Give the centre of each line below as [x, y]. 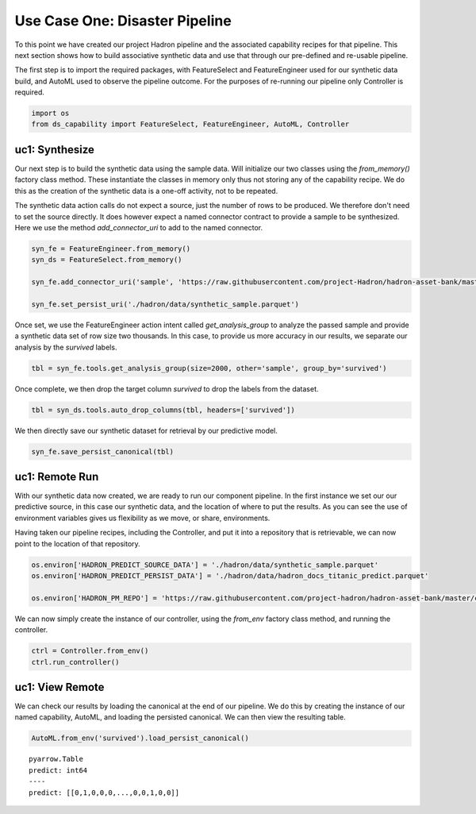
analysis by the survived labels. [66, 347]
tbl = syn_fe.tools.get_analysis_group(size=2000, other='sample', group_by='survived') [209, 368]
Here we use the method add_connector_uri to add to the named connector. [139, 227]
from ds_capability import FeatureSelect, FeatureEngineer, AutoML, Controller [190, 124]
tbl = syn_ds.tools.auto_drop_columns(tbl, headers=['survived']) [163, 410]
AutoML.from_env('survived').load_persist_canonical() [140, 738]
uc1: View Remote [59, 687]
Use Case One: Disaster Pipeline [123, 21]
